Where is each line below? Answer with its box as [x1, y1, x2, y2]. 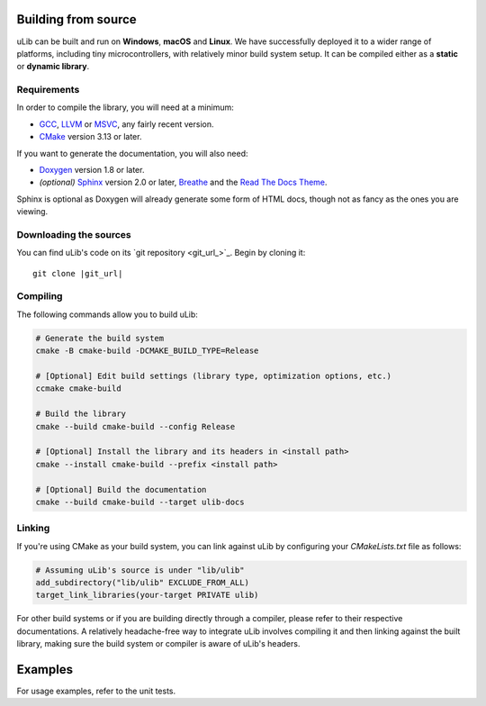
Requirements [16, 84, 80, 96]
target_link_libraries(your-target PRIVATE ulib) [35, 590, 259, 601]
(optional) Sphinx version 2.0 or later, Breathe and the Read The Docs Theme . [39, 176, 328, 188]
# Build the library [35, 409, 126, 419]
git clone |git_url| [32, 268, 123, 278]
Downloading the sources [16, 228, 131, 240]
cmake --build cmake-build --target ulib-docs [35, 496, 245, 507]
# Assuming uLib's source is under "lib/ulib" [35, 565, 245, 575]
